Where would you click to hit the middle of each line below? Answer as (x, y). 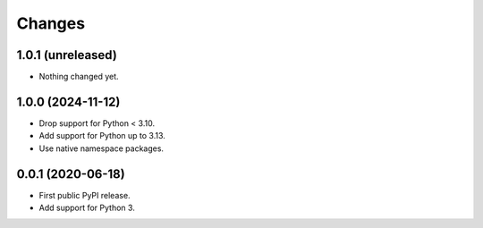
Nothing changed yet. (79, 77)
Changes (51, 23)
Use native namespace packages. (102, 148)
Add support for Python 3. (87, 208)
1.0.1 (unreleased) (67, 55)
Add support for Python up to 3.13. (102, 136)
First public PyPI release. (85, 195)
